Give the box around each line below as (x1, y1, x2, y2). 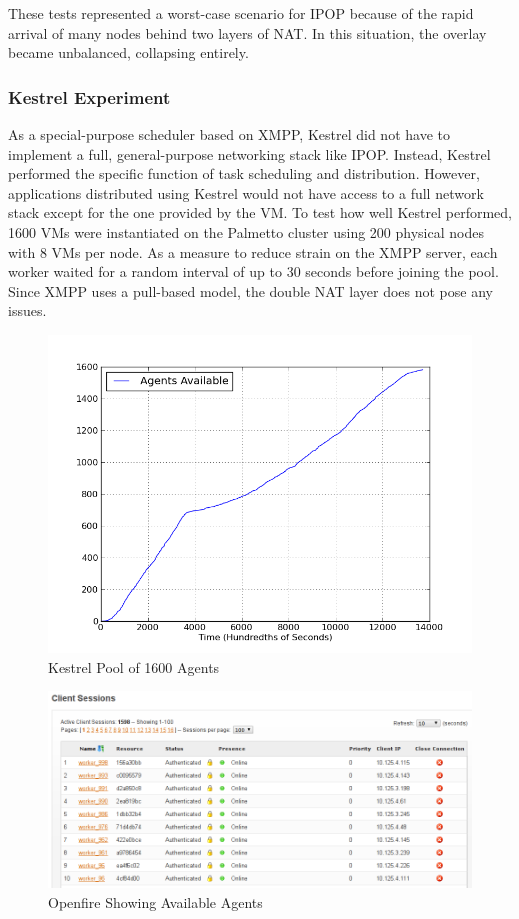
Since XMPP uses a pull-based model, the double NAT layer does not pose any (8, 280, 493, 301)
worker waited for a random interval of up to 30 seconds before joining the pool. (8, 261, 499, 282)
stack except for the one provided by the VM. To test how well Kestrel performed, (8, 202, 512, 223)
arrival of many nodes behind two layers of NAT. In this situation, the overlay (8, 22, 487, 43)
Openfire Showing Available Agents (48, 892, 263, 913)
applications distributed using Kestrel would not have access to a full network (8, 182, 484, 203)
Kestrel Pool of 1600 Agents (48, 656, 220, 677)
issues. (8, 300, 47, 321)
